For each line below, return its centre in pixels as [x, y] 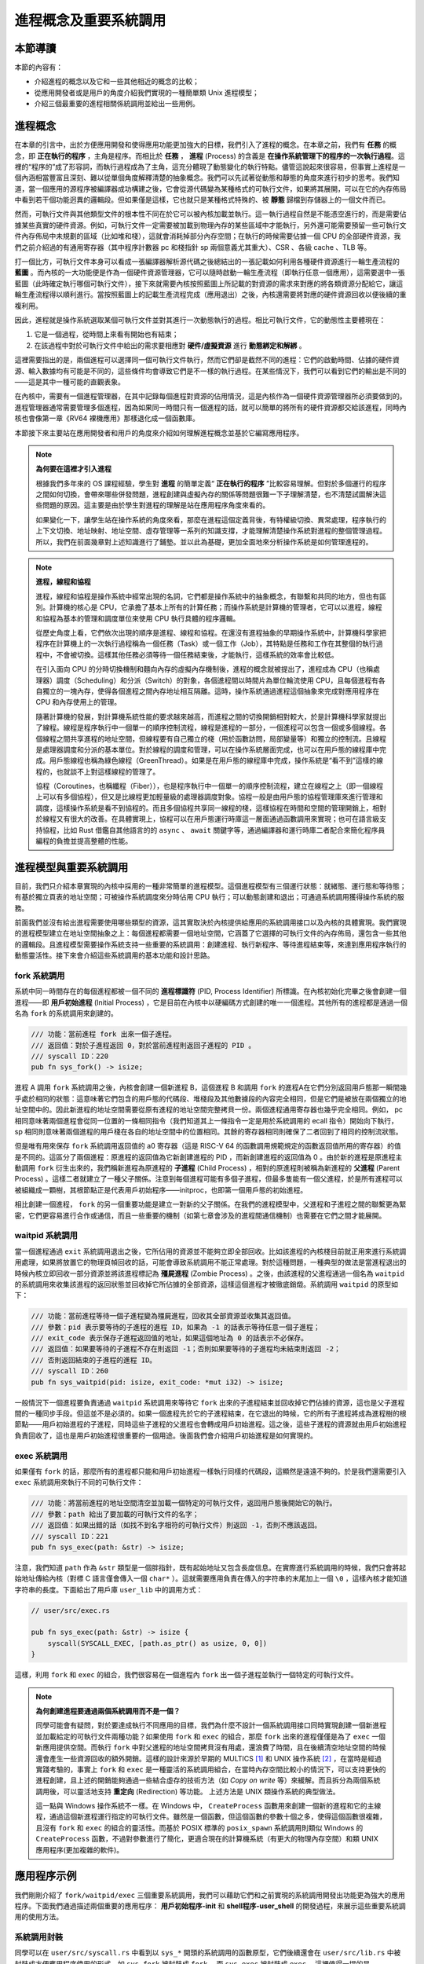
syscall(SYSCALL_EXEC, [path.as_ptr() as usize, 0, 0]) [157, 1643]
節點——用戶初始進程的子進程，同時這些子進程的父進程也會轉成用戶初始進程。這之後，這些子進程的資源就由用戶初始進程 [210, 1424]
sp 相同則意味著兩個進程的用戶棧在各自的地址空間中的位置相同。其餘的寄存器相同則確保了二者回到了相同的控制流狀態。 [208, 1131]
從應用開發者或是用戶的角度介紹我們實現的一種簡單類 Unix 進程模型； [146, 92]
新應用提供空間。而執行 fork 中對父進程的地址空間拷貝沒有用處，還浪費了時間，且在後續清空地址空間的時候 [211, 1747]
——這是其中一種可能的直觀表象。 [69, 382]
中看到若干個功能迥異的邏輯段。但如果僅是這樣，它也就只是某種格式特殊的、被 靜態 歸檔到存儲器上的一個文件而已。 [202, 200]
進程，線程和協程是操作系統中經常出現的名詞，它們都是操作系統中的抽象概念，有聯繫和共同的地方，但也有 [208, 596]
